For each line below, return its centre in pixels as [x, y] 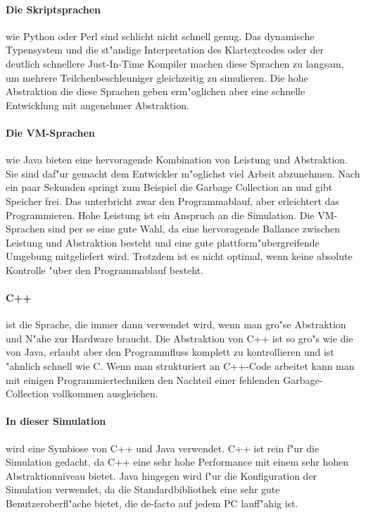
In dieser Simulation [56, 421]
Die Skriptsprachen [53, 9]
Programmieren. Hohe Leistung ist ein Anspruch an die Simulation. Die [160, 215]
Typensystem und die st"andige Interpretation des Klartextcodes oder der [165, 50]
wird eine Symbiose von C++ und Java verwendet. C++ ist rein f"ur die [163, 448]
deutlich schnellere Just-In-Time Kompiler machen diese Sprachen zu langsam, [175, 63]
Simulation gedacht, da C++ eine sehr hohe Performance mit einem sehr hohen [177, 462]
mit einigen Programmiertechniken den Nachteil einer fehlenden [143, 379]
